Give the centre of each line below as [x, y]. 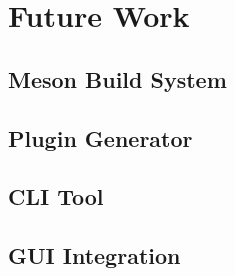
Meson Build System [117, 78]
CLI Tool [56, 196]
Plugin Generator [100, 137]
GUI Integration [94, 255]
